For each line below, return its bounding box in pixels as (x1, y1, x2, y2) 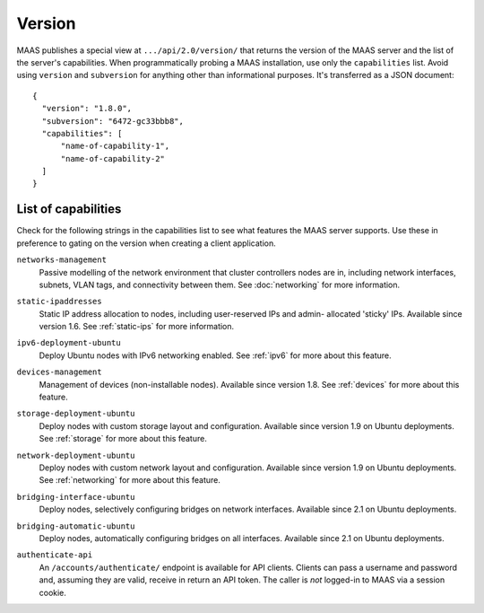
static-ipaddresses (16, 296, 102, 307)
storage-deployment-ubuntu (16, 408, 135, 419)
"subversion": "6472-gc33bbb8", (41, 116, 184, 126)
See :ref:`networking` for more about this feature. (39, 475, 221, 486)
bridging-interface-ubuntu (16, 492, 135, 502)
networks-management (16, 255, 108, 265)
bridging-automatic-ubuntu (16, 521, 135, 531)
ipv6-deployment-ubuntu (16, 337, 121, 348)
